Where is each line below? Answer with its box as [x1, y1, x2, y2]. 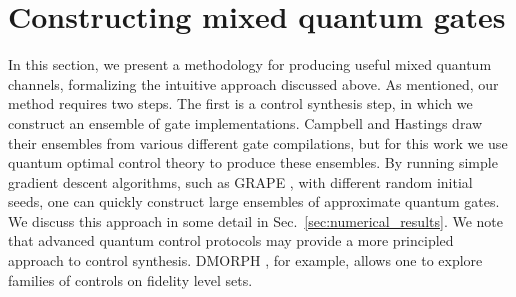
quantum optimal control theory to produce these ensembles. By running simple [8, 152, 498, 173]
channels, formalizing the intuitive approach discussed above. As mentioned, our [8, 73, 499, 94]
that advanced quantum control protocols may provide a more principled [8, 230, 454, 251]
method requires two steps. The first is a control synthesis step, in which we [8, 93, 473, 114]
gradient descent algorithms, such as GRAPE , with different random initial [8, 171, 473, 192]
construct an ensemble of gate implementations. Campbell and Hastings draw [8, 112, 483, 133]
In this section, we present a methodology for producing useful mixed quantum [8, 54, 492, 75]
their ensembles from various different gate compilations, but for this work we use [8, 132, 508, 153]
